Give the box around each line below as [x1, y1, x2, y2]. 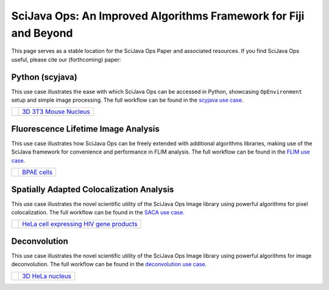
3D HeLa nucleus [22, 272, 72, 280]
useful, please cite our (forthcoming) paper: [11, 55, 121, 63]
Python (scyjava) [11, 72, 77, 82]
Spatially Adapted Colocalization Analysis [11, 184, 174, 194]
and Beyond [11, 26, 73, 40]
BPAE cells [22, 168, 53, 177]
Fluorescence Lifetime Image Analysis [11, 124, 160, 134]
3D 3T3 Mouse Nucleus [22, 107, 91, 116]
